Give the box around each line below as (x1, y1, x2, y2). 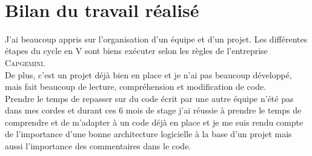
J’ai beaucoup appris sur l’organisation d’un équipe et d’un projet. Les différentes (5, 32, 308, 45)
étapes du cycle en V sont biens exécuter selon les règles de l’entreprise (5, 44, 268, 57)
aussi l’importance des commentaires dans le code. (5, 140, 191, 152)
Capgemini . (5, 56, 45, 69)
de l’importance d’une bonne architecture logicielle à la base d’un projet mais (5, 127, 292, 140)
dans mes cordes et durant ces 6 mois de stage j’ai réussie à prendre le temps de (5, 104, 302, 117)
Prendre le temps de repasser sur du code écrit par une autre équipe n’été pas (5, 92, 294, 104)
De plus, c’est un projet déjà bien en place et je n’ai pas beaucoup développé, (5, 68, 292, 81)
